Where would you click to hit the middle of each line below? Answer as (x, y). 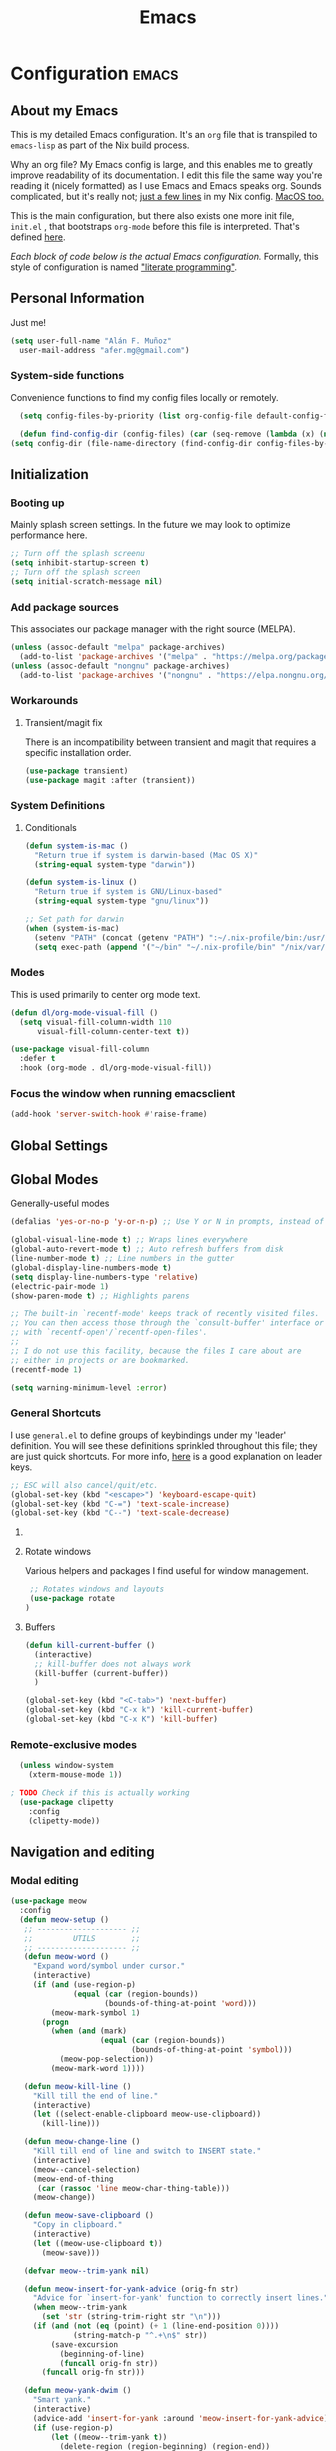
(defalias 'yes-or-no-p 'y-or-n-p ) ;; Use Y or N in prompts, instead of (167, 1222)
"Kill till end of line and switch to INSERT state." (147, 2151)
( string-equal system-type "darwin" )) (115, 864)
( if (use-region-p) (73, 2427)
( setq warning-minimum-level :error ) (89, 1387)
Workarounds (44, 701)
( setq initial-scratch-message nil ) (86, 581)
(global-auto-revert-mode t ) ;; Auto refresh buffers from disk (147, 1249)
